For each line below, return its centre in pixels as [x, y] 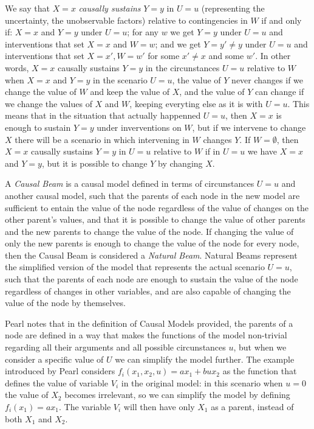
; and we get [178, 44]
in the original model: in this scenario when [202, 382]
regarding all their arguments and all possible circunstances [115, 347]
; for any [143, 32]
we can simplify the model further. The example [205, 359]
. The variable [85, 406]
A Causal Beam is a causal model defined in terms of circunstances [130, 183]
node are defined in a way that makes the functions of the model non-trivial [146, 335]
